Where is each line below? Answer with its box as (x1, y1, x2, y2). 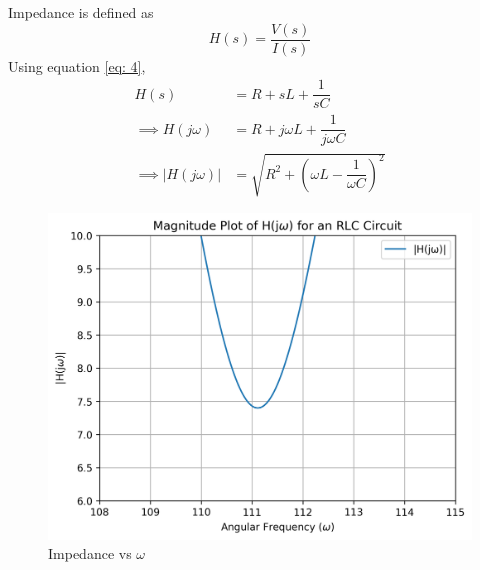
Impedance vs (48, 543, 132, 564)
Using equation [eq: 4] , (8, 55, 146, 76)
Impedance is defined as (8, 2, 154, 22)
